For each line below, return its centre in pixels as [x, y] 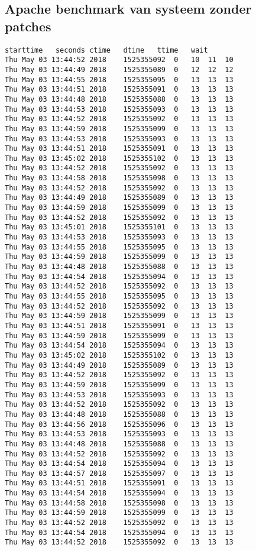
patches [28, 26]
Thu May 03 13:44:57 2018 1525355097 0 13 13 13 [119, 473]
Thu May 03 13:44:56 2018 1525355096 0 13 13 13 [119, 424]
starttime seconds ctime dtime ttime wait [106, 50]
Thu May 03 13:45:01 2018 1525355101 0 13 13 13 [119, 227]
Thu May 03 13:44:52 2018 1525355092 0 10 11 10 [119, 60]
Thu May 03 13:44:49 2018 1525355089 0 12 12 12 [119, 69]
